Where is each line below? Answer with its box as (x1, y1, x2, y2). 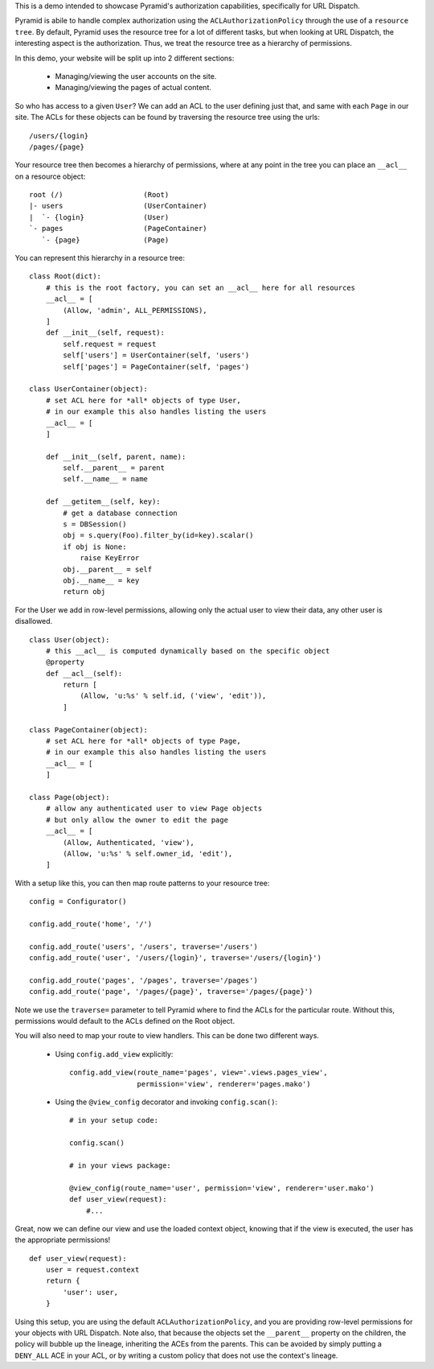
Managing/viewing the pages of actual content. (55, 83, 212, 93)
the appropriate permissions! (14, 1235, 111, 1245)
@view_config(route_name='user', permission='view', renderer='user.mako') (69, 1183, 375, 1193)
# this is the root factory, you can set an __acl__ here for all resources (45, 282, 356, 292)
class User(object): (29, 635, 110, 644)
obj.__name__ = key (63, 575, 140, 585)
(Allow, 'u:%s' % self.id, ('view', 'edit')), (80, 691, 267, 700)
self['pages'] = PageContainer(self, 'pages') (63, 362, 250, 371)
